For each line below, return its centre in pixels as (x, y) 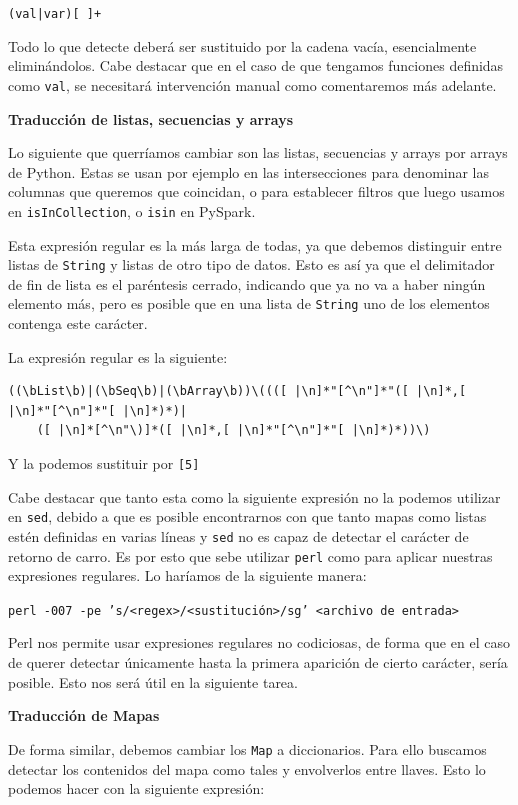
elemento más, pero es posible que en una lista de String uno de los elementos (249, 303)
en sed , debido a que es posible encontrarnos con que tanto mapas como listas (247, 516)
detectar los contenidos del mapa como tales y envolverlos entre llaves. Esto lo (247, 768)
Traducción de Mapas (84, 715)
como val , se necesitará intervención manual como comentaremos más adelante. (252, 84)
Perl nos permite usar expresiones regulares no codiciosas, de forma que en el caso (259, 642)
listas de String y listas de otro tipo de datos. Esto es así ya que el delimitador (251, 264)
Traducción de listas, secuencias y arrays (151, 118)
